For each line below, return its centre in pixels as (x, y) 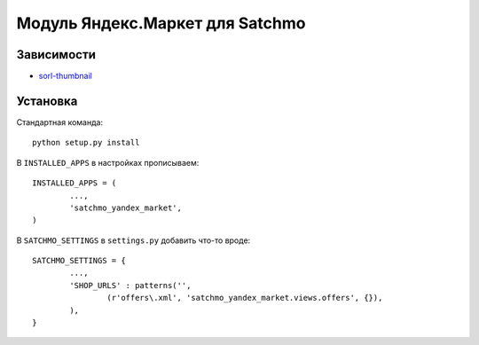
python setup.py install (86, 143)
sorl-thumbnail (65, 76)
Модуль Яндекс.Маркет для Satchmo (161, 23)
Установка (47, 101)
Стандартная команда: (60, 122)
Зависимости (56, 55)
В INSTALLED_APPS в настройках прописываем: (108, 162)
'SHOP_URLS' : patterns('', (130, 285)
